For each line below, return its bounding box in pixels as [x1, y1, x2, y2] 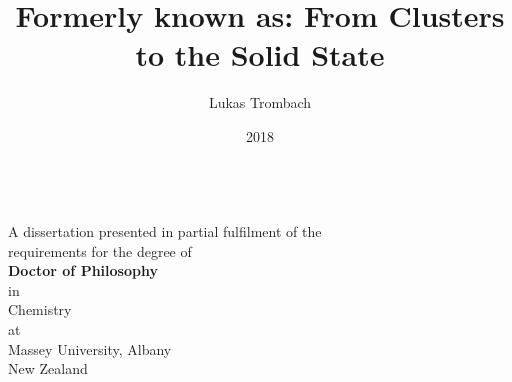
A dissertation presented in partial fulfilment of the [8, 221, 322, 242]
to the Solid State [135, 34, 385, 75]
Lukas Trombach [208, 92, 312, 113]
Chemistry [8, 299, 72, 320]
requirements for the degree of [8, 240, 192, 261]
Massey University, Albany [8, 338, 172, 359]
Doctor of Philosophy [8, 260, 158, 281]
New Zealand [8, 358, 88, 379]
